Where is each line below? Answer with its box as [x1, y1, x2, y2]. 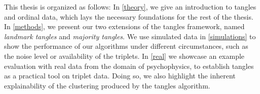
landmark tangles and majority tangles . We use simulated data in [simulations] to [4, 31, 256, 41]
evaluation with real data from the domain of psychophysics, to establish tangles [4, 60, 254, 71]
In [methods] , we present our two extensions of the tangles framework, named [4, 21, 245, 32]
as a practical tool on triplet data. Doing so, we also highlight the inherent [4, 70, 236, 81]
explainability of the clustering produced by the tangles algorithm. [4, 80, 210, 90]
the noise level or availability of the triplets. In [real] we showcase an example [4, 50, 245, 61]
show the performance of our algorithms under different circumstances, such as [4, 41, 248, 51]
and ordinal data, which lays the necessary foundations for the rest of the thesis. [4, 11, 253, 22]
